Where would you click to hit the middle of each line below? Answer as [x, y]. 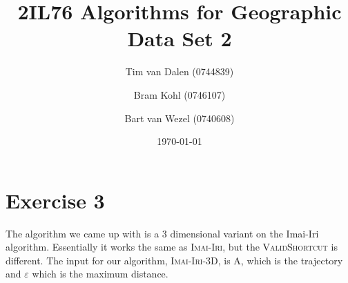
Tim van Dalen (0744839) [180, 71]
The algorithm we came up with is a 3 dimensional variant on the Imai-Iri [162, 233]
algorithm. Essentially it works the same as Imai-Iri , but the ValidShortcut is [172, 247]
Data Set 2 [180, 38]
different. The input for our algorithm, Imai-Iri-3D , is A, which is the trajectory [174, 260]
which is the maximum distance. [100, 274]
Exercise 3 [55, 200]
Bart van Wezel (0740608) [180, 118]
